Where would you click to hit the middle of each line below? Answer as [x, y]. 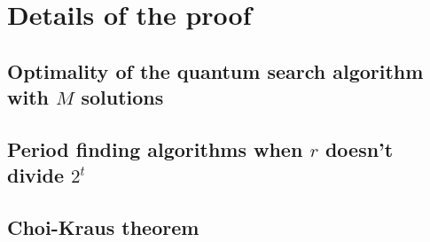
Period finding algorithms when [155, 148]
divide [36, 175]
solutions [122, 97]
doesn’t [359, 148]
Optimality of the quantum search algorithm [215, 70]
